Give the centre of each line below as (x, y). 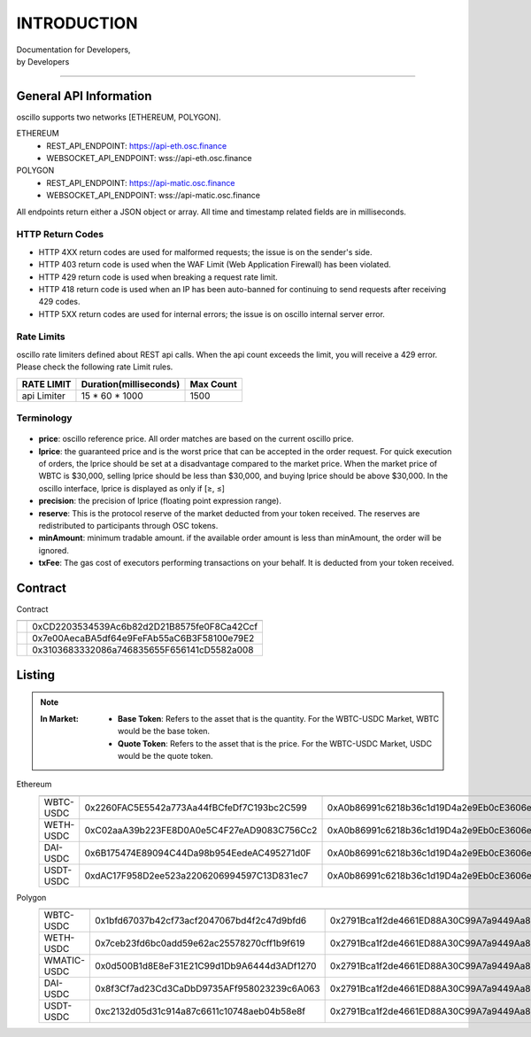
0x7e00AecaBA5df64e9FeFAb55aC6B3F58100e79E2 (143, 638)
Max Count (214, 383)
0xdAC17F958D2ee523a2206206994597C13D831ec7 (196, 875)
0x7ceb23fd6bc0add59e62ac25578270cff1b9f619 (200, 943)
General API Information (84, 96)
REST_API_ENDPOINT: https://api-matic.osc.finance (141, 182)
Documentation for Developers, (73, 50)
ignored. (54, 550)
